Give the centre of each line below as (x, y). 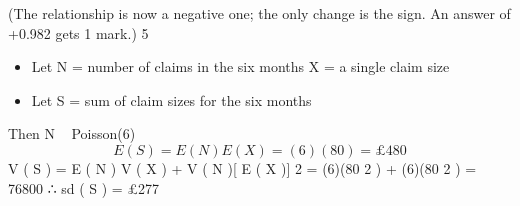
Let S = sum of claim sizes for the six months (171, 99)
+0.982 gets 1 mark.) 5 (78, 32)
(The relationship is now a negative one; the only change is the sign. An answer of (259, 13)
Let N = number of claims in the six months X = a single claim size (240, 66)
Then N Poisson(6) (72, 133)
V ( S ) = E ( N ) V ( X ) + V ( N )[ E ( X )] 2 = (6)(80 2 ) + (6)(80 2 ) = (242, 167)
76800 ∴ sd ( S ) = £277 (83, 187)
